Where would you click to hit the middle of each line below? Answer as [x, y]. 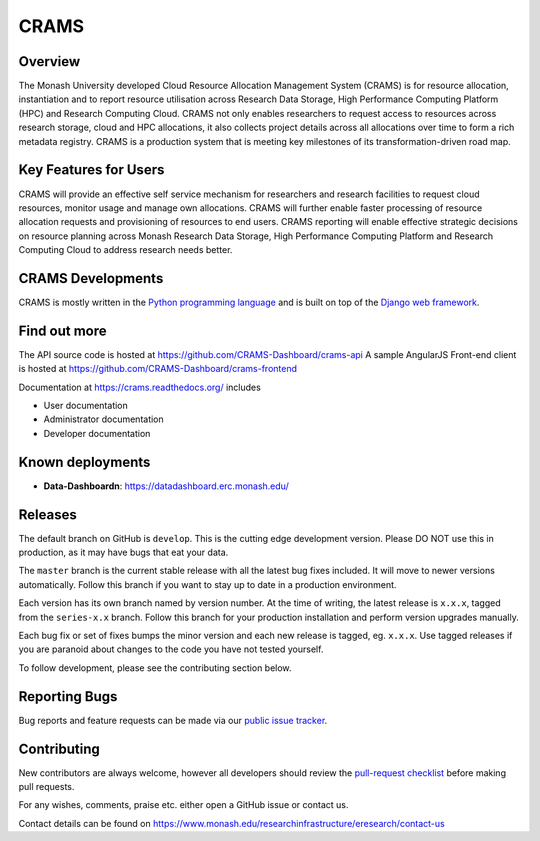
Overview [49, 61]
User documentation [86, 406]
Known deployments [84, 461]
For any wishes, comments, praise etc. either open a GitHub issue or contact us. [183, 805]
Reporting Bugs [68, 696]
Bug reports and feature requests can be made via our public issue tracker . [173, 720]
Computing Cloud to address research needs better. [125, 250]
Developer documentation [97, 433]
